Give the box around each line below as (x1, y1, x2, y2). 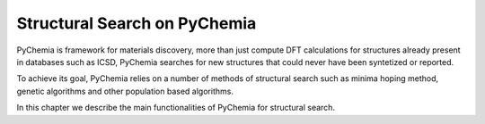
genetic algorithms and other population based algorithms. (16, 86, 234, 96)
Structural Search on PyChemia (16, 13, 257, 33)
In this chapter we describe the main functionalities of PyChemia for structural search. (16, 103, 336, 113)
